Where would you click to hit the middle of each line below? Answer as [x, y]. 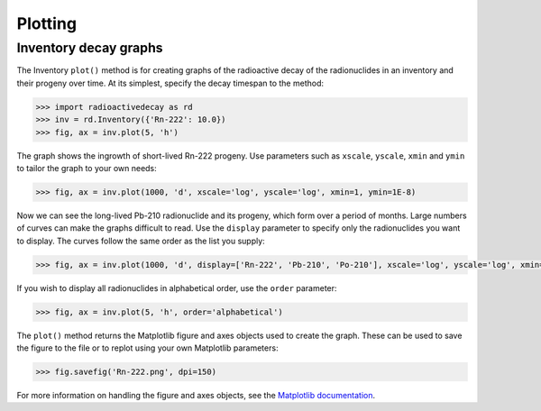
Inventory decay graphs [90, 48]
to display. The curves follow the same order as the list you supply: [141, 241]
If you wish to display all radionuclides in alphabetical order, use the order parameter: [177, 288]
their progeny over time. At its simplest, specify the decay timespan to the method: [170, 83]
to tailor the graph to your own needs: [87, 168]
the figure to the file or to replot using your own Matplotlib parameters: [147, 348]
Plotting [46, 23]
